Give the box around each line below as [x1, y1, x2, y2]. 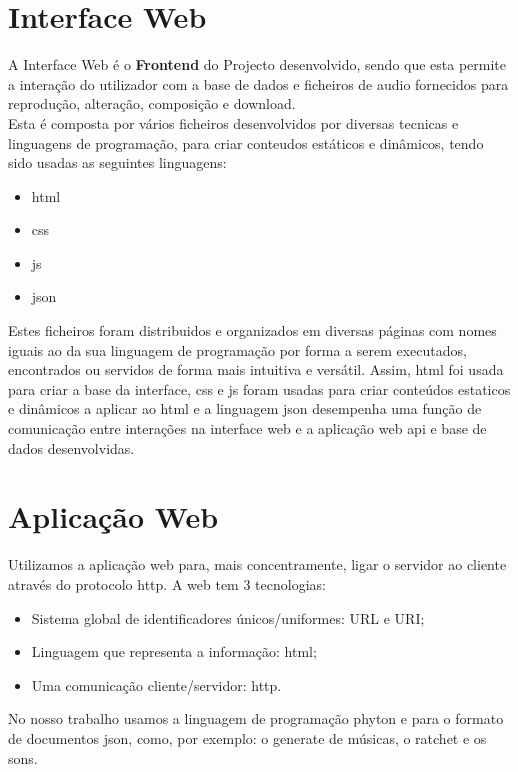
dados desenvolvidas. [8, 437, 135, 458]
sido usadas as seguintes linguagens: [8, 152, 227, 173]
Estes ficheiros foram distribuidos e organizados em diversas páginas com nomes [8, 320, 497, 341]
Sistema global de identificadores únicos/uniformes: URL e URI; [31, 607, 425, 628]
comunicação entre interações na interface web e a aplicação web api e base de [8, 418, 487, 439]
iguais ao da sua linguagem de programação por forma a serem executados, [8, 339, 467, 360]
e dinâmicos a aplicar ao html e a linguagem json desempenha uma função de [8, 398, 482, 419]
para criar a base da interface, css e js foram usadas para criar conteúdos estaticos [8, 378, 511, 399]
